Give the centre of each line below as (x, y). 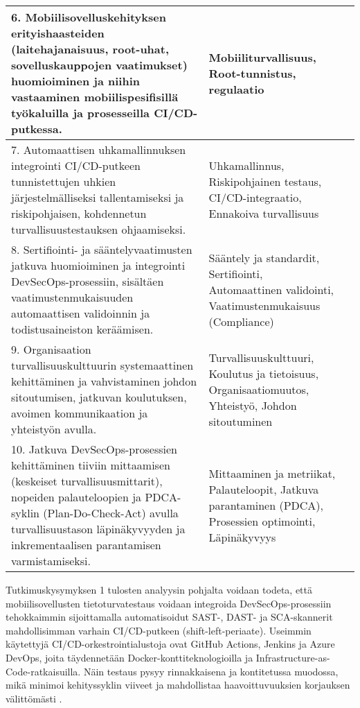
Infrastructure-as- (293, 657)
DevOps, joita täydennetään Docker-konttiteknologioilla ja (129, 657)
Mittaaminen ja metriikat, (272, 473)
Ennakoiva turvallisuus (264, 213)
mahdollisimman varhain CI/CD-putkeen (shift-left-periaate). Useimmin (159, 630)
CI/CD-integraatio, (255, 197)
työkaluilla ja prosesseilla (81, 113)
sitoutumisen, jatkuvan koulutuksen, (99, 397)
